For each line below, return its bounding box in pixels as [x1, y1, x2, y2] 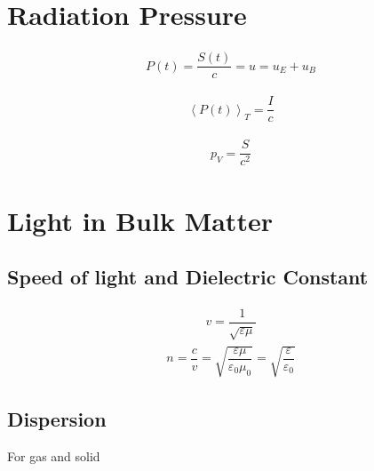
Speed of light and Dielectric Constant [7, 263, 369, 291]
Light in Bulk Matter [7, 202, 273, 238]
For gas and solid [7, 446, 100, 465]
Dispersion [7, 404, 107, 432]
